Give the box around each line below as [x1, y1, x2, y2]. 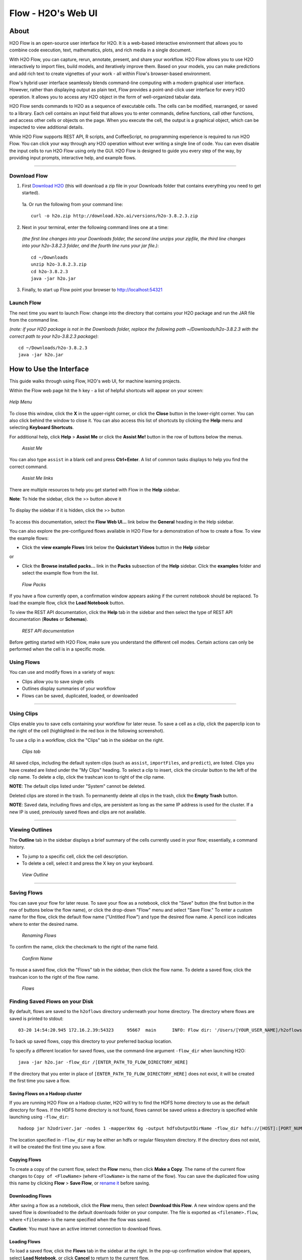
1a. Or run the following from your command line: [22, 201, 123, 207]
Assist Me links [22, 475, 53, 481]
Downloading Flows [9, 1193, 52, 1199]
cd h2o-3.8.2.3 [31, 269, 68, 274]
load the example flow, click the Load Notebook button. [9, 600, 125, 606]
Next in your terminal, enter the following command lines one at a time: [22, 224, 169, 230]
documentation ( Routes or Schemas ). [9, 616, 88, 622]
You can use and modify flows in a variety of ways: [9, 669, 115, 675]
